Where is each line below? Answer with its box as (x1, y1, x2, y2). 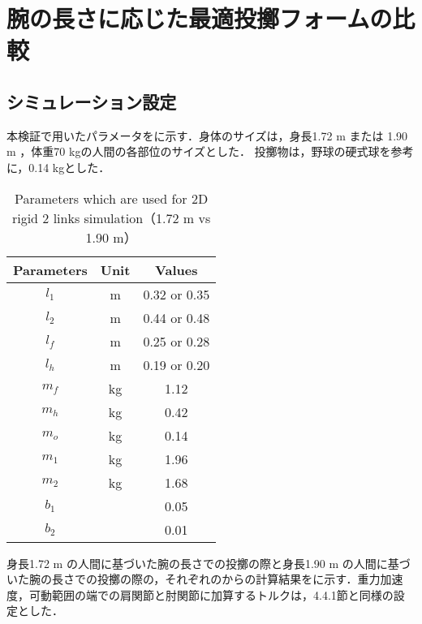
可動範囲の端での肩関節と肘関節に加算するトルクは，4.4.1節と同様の (28, 586, 394, 603)
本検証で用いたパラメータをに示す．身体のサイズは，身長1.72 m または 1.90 (6, 127, 408, 144)
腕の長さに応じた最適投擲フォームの (6, 2, 393, 35)
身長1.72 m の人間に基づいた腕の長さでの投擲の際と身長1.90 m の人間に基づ (6, 554, 411, 571)
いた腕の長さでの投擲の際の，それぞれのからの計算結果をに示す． (6, 570, 358, 587)
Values (155, 260, 198, 279)
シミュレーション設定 (6, 88, 177, 114)
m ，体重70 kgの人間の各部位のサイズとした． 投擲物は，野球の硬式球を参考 (6, 143, 414, 160)
